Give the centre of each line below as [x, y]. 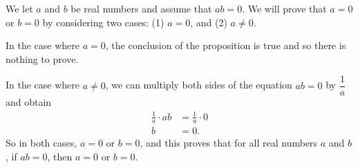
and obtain [29, 102]
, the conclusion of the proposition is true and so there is [226, 45]
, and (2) [209, 22]
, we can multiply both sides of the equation [199, 85]
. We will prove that [284, 8]
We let [19, 8]
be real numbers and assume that [141, 8]
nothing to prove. [42, 58]
